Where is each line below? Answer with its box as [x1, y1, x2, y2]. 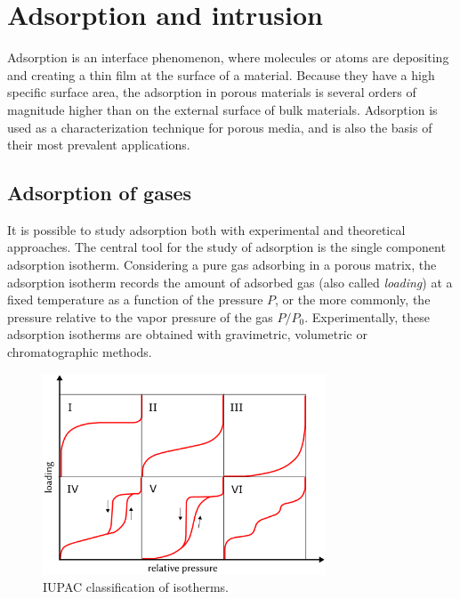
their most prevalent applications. [7, 135, 190, 154]
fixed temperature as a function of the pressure [7, 290, 263, 309]
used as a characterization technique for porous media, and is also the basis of [7, 117, 432, 136]
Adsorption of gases [7, 179, 192, 206]
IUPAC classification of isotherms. [43, 578, 229, 596]
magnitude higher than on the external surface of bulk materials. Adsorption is [7, 100, 438, 118]
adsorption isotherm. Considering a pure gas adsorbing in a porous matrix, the [7, 255, 437, 274]
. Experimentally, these [304, 307, 430, 326]
